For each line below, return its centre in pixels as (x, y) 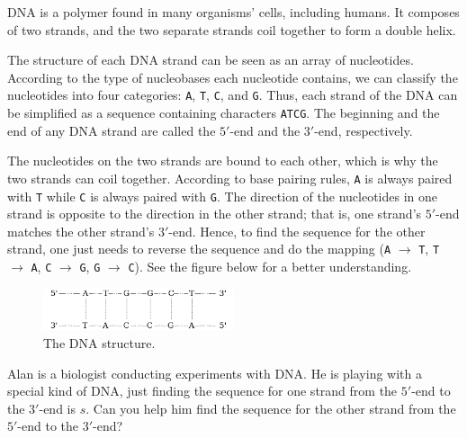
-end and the (265, 130)
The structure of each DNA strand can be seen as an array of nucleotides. (211, 60)
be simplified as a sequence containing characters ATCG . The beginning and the (224, 113)
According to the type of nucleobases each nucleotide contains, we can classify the (233, 77)
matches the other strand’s (81, 231)
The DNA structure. (99, 342)
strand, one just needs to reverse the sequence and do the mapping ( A (199, 249)
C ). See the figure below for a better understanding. (270, 267)
